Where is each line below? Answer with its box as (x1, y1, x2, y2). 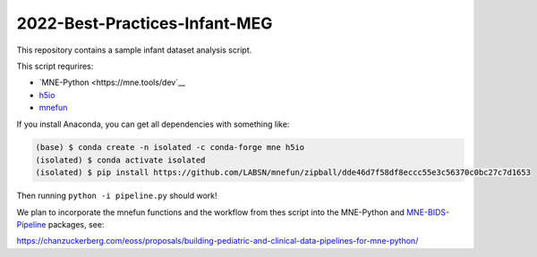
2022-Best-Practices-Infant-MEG (16, 13, 273, 33)
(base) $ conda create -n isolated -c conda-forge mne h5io (35, 143, 305, 153)
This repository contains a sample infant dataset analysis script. (16, 45, 252, 55)
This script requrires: (16, 61, 94, 71)
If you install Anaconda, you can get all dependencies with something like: (16, 119, 290, 129)
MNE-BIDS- (405, 206, 450, 218)
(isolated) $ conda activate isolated (35, 154, 206, 165)
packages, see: (47, 220, 105, 230)
